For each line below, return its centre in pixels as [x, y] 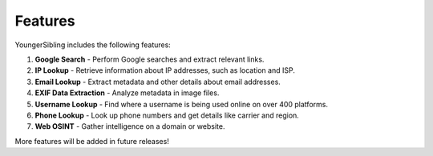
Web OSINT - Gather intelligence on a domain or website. [130, 126]
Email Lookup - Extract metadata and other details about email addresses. [158, 82]
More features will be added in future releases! [92, 141]
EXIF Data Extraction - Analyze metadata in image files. [127, 93]
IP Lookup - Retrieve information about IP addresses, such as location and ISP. [165, 70]
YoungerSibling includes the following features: [93, 45]
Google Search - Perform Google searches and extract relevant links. [150, 59]
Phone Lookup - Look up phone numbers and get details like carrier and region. [167, 115]
